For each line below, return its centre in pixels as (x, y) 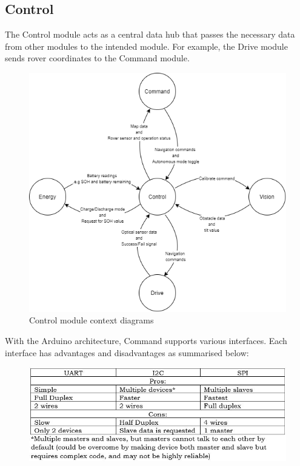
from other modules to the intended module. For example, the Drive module (146, 46)
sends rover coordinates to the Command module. (97, 58)
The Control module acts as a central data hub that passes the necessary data (150, 34)
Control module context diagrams (92, 320)
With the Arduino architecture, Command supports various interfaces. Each (146, 340)
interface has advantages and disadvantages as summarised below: (127, 352)
